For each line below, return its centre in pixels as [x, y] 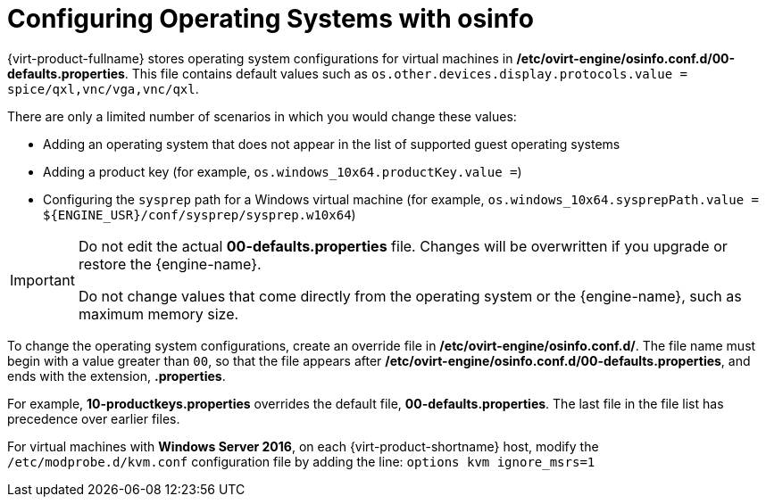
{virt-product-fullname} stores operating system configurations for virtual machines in [260, 58]
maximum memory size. [158, 314]
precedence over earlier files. [94, 418]
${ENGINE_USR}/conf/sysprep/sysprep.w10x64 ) [200, 214]
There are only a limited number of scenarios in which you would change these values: [262, 116]
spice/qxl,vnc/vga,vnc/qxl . [103, 88]
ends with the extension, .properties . [117, 376]
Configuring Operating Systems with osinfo [271, 19]
